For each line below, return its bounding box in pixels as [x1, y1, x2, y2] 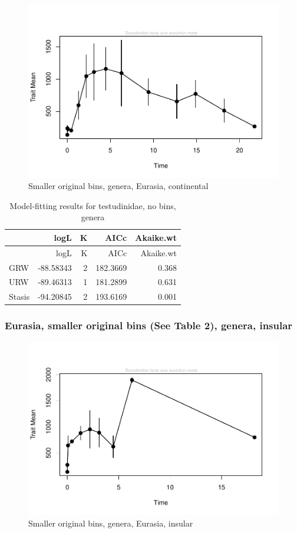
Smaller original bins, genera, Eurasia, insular [28, 517, 193, 529]
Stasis [9, 290, 30, 303]
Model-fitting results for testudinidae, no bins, [9, 199, 176, 211]
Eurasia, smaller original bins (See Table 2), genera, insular [5, 318, 293, 333]
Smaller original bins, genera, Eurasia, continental [28, 180, 209, 192]
